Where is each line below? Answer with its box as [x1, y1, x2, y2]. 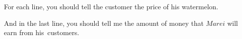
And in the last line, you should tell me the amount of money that [4, 18, 204, 28]
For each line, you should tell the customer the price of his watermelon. [4, 1, 218, 11]
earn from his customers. [4, 27, 80, 38]
